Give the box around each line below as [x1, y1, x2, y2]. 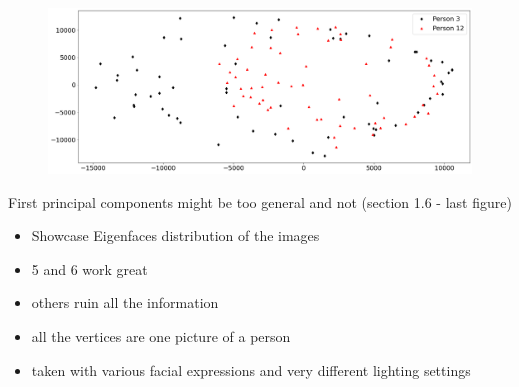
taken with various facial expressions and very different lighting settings [31, 359, 471, 380]
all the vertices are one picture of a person [31, 326, 291, 346]
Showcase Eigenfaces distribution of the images [31, 225, 320, 246]
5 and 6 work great [31, 258, 148, 279]
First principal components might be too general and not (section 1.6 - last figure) [8, 191, 512, 212]
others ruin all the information [31, 292, 219, 313]
